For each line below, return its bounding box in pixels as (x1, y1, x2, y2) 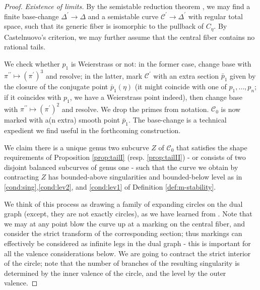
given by (230, 70, 256, 81)
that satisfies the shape (176, 142, 247, 152)
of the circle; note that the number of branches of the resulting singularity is (4, 258, 240, 268)
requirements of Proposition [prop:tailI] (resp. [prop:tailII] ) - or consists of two (4, 152, 246, 162)
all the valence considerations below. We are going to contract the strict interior (4, 248, 251, 258)
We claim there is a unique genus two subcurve (4, 142, 149, 152)
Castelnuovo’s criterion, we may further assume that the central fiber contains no (4, 31, 255, 42)
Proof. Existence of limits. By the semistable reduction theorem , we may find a (4, 1, 250, 11)
